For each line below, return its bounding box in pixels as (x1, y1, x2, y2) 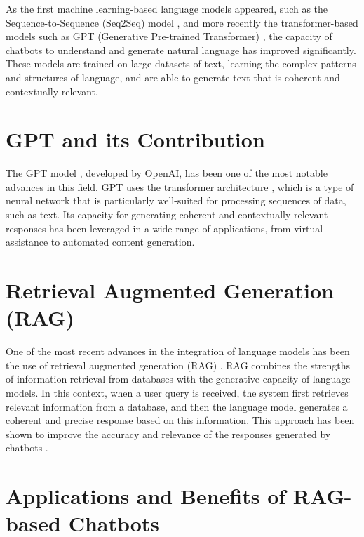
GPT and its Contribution (6, 125, 265, 154)
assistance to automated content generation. (6, 234, 195, 249)
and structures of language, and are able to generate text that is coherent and (6, 69, 340, 84)
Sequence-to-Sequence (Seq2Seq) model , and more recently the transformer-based (6, 15, 358, 29)
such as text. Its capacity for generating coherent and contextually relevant (6, 207, 328, 222)
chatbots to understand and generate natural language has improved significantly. (6, 42, 356, 57)
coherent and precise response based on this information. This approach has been (6, 413, 355, 427)
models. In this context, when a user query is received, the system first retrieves (6, 385, 349, 399)
